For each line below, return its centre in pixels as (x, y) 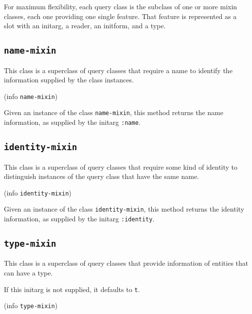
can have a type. (28, 273)
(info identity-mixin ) (38, 192)
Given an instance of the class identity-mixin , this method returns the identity (124, 209)
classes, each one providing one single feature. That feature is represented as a (120, 16)
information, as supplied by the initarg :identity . (79, 218)
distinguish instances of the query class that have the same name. (102, 176)
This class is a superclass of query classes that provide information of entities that (126, 263)
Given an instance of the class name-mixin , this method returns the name (114, 112)
